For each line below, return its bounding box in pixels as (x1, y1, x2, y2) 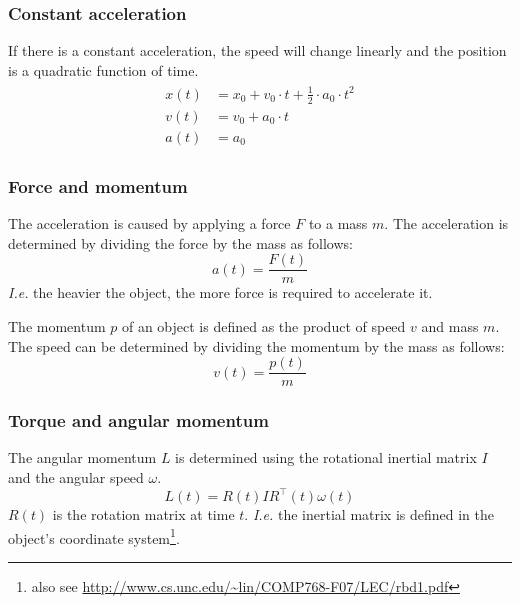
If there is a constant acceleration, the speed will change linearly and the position (8, 40, 507, 61)
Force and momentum (8, 173, 188, 198)
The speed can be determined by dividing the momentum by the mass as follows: (8, 335, 505, 356)
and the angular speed (8, 467, 144, 487)
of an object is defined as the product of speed (121, 315, 406, 336)
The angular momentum (8, 447, 157, 468)
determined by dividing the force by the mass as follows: (8, 232, 353, 253)
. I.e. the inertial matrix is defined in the (244, 504, 495, 525)
